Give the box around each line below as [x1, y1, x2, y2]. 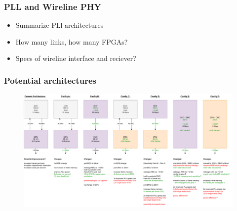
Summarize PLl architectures [15, 20, 104, 30]
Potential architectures [4, 74, 97, 86]
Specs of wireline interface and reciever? [15, 53, 136, 63]
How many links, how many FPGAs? [15, 36, 128, 47]
